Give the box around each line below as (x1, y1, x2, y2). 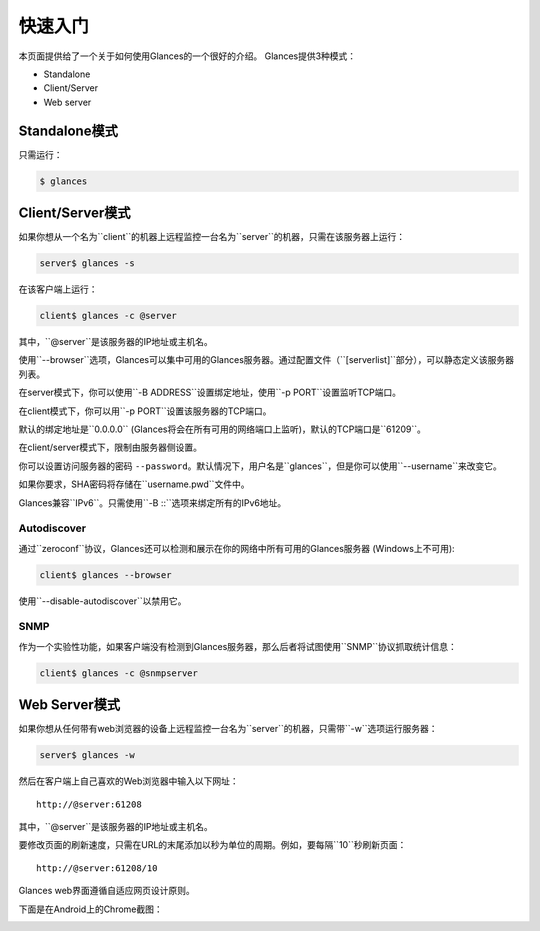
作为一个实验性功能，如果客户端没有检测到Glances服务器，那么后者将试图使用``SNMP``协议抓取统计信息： (18, 640, 457, 652)
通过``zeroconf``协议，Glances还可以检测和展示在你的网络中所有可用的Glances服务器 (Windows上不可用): (18, 542, 455, 554)
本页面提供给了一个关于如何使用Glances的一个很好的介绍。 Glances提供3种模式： (18, 50, 357, 62)
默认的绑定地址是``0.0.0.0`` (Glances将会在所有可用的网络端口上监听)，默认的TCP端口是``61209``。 (18, 423, 427, 435)
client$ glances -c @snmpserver (39, 667, 199, 679)
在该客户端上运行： (18, 283, 98, 295)
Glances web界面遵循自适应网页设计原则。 (18, 885, 195, 897)
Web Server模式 (18, 696, 120, 714)
